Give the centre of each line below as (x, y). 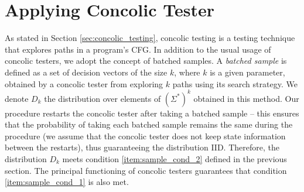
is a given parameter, (247, 72)
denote (17, 98)
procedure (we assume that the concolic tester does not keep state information (145, 136)
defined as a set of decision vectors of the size (86, 72)
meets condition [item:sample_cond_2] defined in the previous (175, 158)
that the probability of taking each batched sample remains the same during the (149, 124)
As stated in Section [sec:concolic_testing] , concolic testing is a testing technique (150, 38)
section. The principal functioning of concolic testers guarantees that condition (146, 170)
